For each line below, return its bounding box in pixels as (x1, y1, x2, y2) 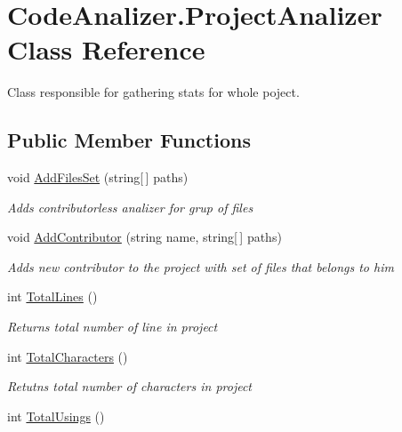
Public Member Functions (7, 126, 251, 154)
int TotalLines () (7, 287, 98, 306)
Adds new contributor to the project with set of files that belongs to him (7, 257, 394, 276)
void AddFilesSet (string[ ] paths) (7, 168, 189, 187)
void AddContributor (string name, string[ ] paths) (7, 228, 282, 246)
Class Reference (7, 31, 205, 68)
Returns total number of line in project (7, 317, 218, 336)
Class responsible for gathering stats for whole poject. (7, 83, 300, 101)
